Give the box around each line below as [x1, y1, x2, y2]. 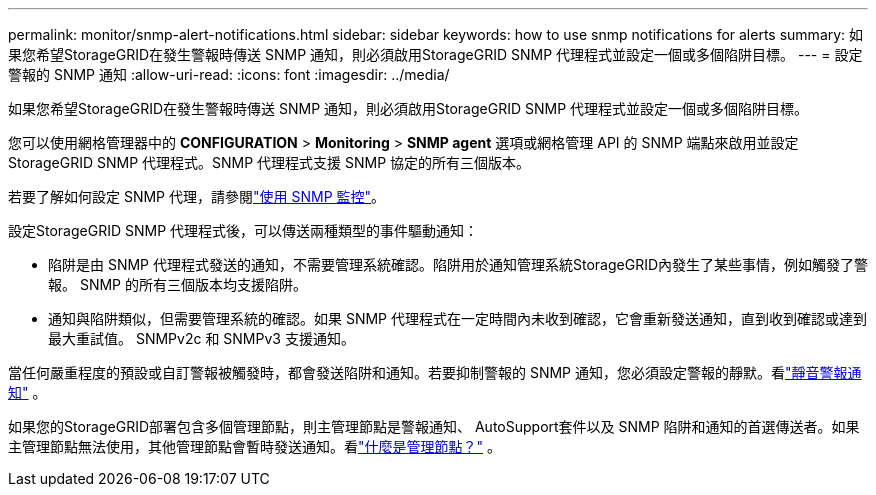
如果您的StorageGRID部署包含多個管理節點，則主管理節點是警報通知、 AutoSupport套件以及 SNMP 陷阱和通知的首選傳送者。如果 [8, 418, 860, 435]
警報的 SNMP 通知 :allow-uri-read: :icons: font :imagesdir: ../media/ [8, 66, 450, 83]
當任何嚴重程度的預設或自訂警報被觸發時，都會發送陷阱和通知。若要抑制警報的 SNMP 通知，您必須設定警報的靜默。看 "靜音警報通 [8, 364, 862, 381]
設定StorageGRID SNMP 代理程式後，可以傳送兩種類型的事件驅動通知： [8, 222, 479, 239]
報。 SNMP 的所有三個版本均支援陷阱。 [48, 276, 307, 293]
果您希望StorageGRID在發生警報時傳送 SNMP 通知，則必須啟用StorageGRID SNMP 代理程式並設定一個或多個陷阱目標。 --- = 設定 [8, 46, 863, 63]
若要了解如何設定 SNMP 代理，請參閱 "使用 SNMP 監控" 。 [8, 188, 386, 205]
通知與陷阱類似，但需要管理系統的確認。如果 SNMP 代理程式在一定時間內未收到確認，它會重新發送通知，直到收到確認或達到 [48, 310, 867, 327]
